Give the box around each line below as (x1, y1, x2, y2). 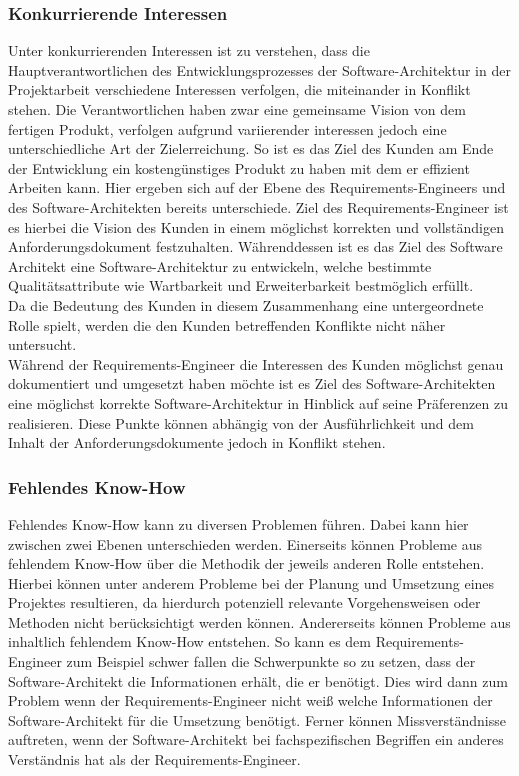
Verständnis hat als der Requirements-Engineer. (8, 749, 301, 770)
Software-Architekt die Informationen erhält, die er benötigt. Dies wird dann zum (8, 670, 508, 691)
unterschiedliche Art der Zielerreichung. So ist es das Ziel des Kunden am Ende (8, 138, 494, 159)
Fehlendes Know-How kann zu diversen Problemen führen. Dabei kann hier (8, 513, 469, 534)
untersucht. (8, 334, 77, 355)
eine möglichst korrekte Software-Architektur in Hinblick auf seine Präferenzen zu (8, 392, 508, 413)
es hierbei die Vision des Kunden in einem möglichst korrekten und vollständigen (8, 216, 504, 237)
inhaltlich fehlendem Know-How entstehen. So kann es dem (8, 631, 371, 652)
